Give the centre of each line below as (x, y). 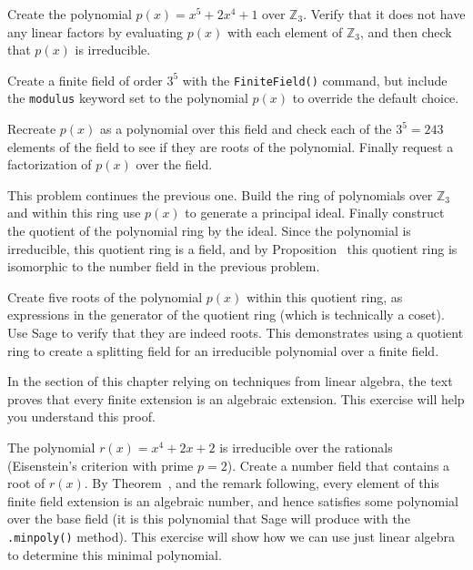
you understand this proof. (81, 417)
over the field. (174, 164)
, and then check (406, 31)
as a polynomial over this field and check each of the (246, 129)
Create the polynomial (70, 14)
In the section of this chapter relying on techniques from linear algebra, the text (230, 381)
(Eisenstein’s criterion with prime (101, 465)
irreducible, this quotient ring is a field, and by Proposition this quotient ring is (232, 248)
